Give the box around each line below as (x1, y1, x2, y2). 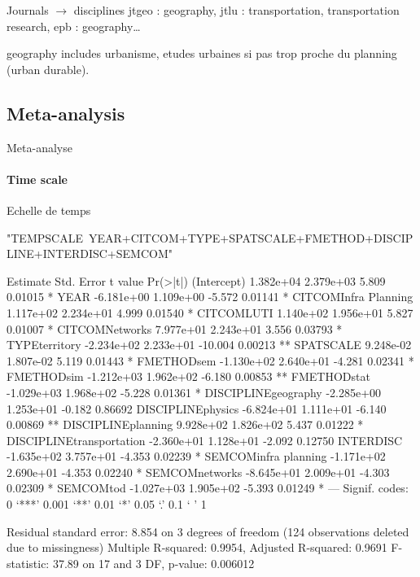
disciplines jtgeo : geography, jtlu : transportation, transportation (73, 2, 400, 18)
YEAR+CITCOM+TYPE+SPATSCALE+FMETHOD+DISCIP (88, 229, 413, 246)
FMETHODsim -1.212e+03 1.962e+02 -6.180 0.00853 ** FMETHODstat (7, 368, 370, 385)
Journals (7, 2, 49, 18)
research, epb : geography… (7, 17, 141, 34)
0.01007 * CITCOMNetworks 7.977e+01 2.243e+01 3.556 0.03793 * (7, 320, 343, 337)
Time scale (7, 170, 68, 187)
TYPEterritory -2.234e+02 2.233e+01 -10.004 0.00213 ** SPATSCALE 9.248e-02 (7, 336, 412, 353)
